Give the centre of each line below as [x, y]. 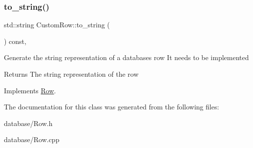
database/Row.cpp [32, 139]
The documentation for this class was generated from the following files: [112, 107]
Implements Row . [30, 90]
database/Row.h [28, 123]
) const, [15, 41]
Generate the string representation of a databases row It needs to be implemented [126, 57]
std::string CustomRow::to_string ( [57, 25]
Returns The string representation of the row [71, 74]
